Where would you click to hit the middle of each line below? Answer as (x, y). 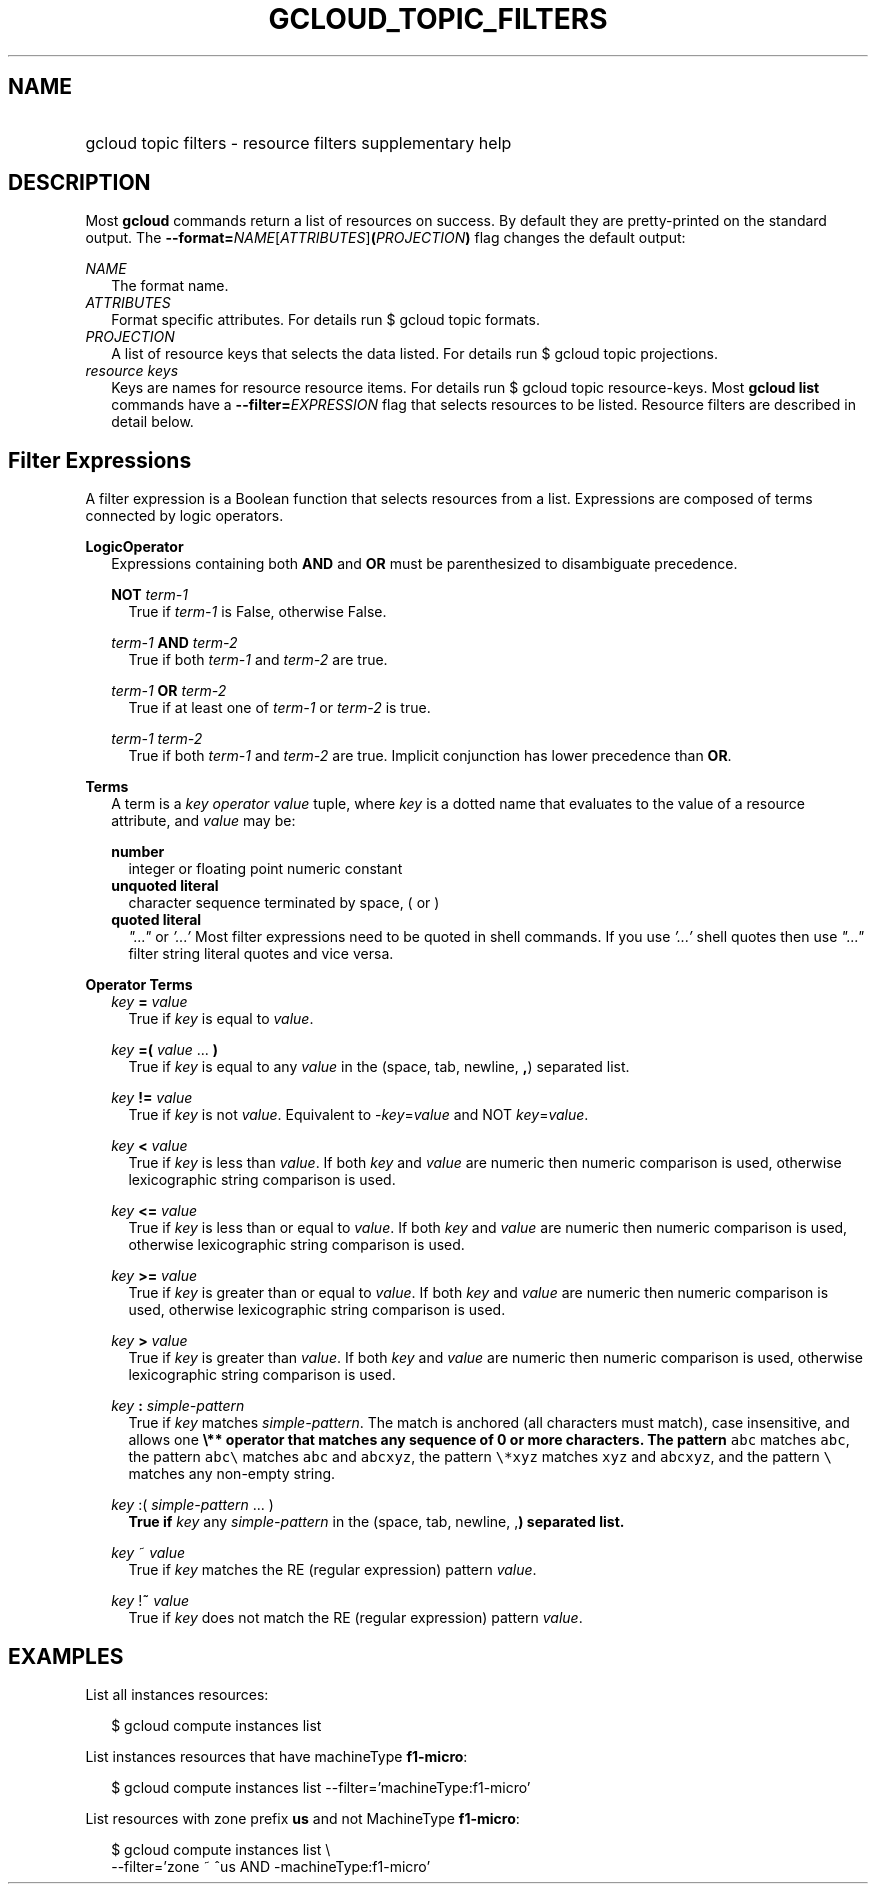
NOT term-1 (149, 595)
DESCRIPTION (79, 183)
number (138, 852)
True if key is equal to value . (221, 1019)
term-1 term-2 (157, 739)
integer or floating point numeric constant (265, 869)
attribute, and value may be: (203, 821)
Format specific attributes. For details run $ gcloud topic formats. (325, 320)
